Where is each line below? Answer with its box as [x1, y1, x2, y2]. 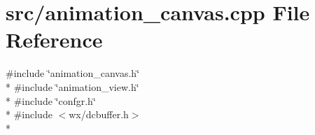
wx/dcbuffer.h [69, 107, 129, 122]
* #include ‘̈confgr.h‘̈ [6, 93, 96, 108]
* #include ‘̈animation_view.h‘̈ [6, 79, 139, 94]
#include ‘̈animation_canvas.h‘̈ [6, 66, 140, 80]
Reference [6, 25, 103, 54]
